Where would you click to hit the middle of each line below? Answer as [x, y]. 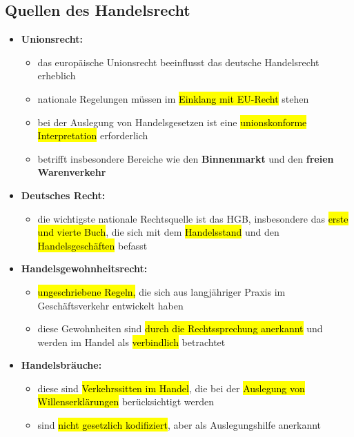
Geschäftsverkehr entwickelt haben [110, 305]
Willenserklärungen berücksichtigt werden [126, 402]
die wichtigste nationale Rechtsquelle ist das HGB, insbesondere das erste [193, 218]
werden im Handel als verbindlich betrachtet [131, 342]
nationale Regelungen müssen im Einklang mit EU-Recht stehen [173, 98]
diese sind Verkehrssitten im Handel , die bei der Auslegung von [171, 388]
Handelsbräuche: [61, 365]
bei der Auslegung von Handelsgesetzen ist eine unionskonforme [172, 122]
